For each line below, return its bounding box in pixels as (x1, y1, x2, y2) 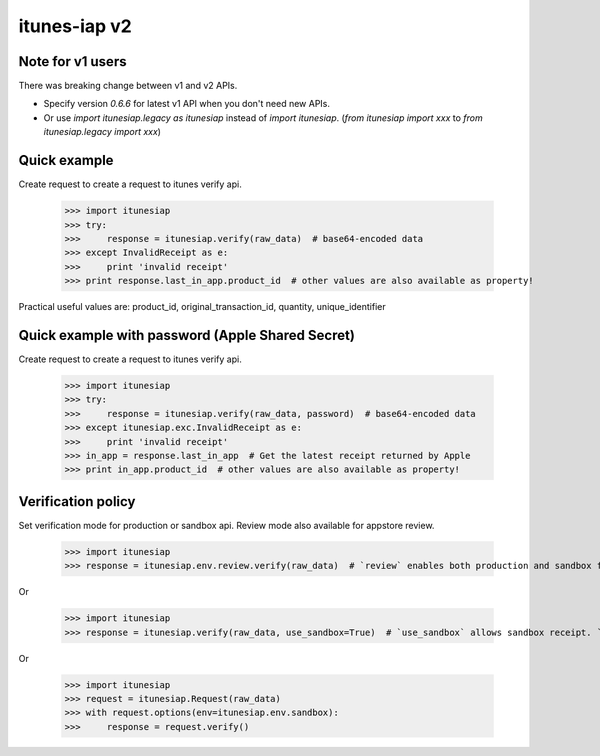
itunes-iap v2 (18, 15, 132, 37)
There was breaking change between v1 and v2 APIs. (18, 80, 238, 92)
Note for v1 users (18, 53, 127, 70)
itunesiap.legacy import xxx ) (43, 126, 162, 138)
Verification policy (18, 493, 136, 510)
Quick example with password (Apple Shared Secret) (18, 326, 355, 344)
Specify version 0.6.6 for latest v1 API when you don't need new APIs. (43, 98, 330, 110)
